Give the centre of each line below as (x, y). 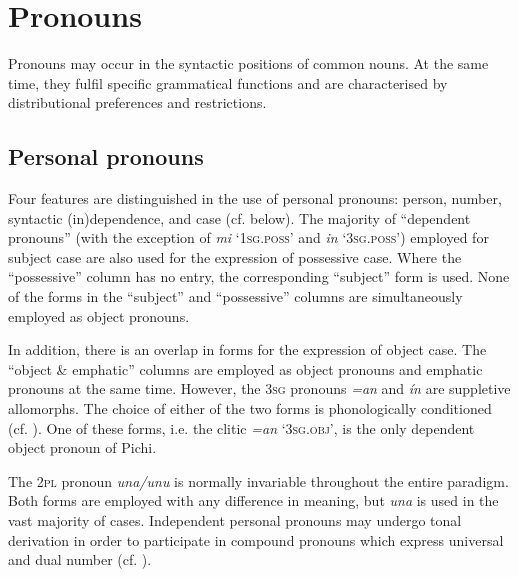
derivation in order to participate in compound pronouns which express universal (256, 539)
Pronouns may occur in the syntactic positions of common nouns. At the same (248, 63)
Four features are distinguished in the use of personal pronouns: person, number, (255, 198)
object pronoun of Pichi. (82, 447)
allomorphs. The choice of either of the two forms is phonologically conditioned (250, 408)
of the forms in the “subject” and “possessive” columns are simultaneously (235, 296)
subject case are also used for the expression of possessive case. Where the (235, 256)
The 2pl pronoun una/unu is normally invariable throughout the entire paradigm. (258, 480)
